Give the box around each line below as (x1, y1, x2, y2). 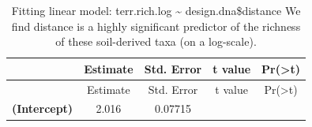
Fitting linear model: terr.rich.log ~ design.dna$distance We (11, 2, 301, 18)
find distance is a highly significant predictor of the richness (11, 17, 301, 34)
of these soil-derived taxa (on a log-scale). (55, 33, 257, 50)
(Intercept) (12, 100, 73, 117)
